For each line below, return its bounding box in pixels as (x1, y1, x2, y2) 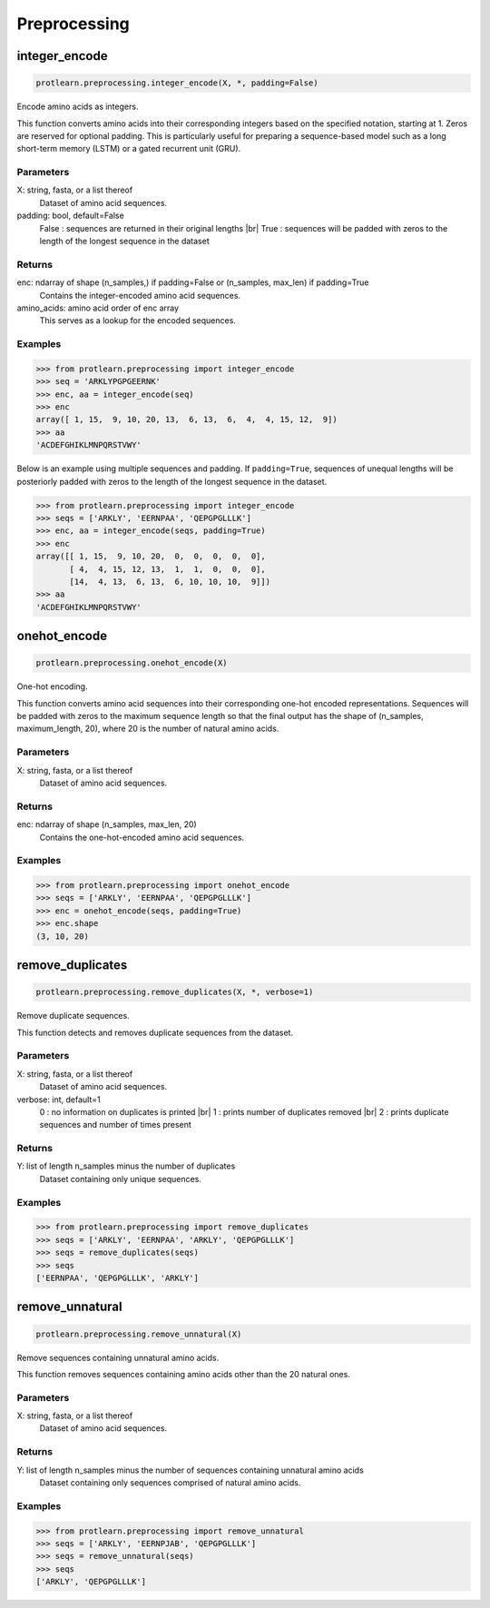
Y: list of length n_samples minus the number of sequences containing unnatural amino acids (16, 1465, 365, 1475)
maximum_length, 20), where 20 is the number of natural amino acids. (16, 723, 279, 735)
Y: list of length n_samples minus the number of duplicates (16, 1160, 236, 1171)
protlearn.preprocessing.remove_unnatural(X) (35, 1328, 242, 1339)
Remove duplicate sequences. (16, 1011, 131, 1021)
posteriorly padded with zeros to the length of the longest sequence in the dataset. (16, 476, 328, 487)
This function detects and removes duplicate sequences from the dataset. (16, 1027, 294, 1038)
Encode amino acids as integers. (16, 101, 139, 113)
